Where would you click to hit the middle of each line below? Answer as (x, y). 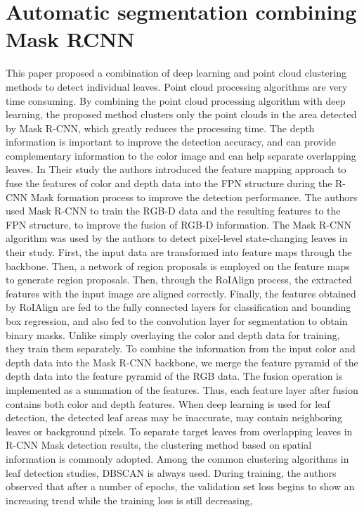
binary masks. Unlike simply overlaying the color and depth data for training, (173, 334)
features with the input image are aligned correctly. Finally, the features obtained (181, 293)
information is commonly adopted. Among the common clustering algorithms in (177, 458)
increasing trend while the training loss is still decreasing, (129, 500)
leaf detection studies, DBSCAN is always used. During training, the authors (171, 472)
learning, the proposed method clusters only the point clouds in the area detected (181, 114)
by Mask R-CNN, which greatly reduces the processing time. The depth (160, 128)
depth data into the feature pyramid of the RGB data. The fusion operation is (174, 376)
